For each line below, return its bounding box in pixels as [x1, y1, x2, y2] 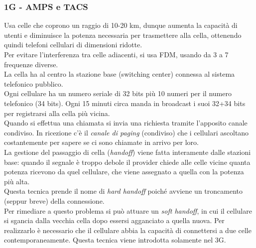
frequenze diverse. [4, 59, 58, 69]
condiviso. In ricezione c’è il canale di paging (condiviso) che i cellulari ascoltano [4, 127, 249, 137]
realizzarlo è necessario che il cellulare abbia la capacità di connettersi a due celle [4, 225, 252, 235]
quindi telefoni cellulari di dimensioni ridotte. [4, 39, 142, 50]
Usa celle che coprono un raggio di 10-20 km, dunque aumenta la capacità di [4, 20, 238, 30]
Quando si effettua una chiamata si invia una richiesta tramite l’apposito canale [4, 118, 248, 128]
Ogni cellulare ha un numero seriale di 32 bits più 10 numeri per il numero [4, 88, 232, 99]
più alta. [4, 176, 30, 186]
